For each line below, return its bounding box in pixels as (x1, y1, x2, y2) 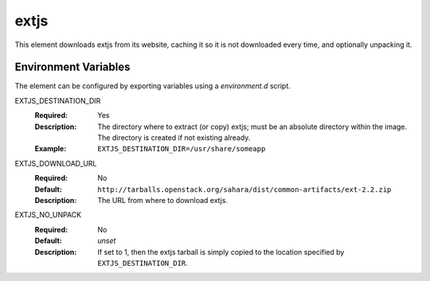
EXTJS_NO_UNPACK (14, 210, 82, 220)
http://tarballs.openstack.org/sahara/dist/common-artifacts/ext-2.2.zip (97, 185, 392, 194)
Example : (34, 144, 67, 154)
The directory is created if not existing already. (97, 133, 251, 142)
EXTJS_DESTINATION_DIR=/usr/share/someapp (97, 144, 266, 154)
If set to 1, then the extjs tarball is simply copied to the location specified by (97, 247, 345, 256)
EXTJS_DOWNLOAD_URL (14, 158, 97, 168)
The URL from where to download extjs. (97, 195, 229, 205)
